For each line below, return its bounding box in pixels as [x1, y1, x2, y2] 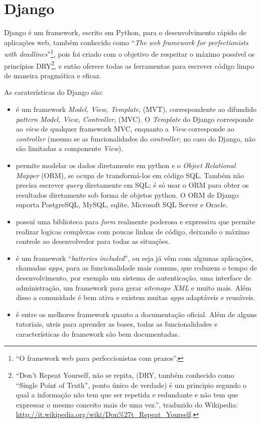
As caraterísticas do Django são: [4, 87, 103, 97]
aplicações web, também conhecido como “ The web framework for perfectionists [4, 37, 248, 47]
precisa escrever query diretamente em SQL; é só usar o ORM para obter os [16, 180, 249, 190]
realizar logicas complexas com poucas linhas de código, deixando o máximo [16, 226, 249, 236]
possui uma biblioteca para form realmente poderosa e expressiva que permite [16, 216, 255, 226]
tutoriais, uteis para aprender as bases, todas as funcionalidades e [16, 319, 218, 329]
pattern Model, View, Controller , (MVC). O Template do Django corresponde [16, 113, 254, 124]
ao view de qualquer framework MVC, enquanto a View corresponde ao [16, 123, 234, 134]
